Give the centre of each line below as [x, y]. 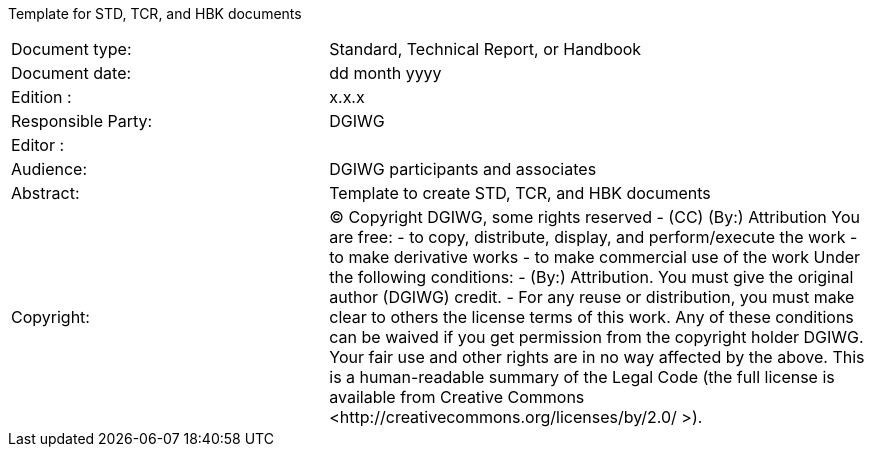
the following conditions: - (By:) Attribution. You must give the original [591, 277]
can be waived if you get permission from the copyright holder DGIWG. [596, 337]
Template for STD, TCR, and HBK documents [155, 13]
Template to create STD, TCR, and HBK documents [520, 193]
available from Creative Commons [457, 397]
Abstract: [45, 193]
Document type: [71, 49]
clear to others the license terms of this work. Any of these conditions [591, 317]
